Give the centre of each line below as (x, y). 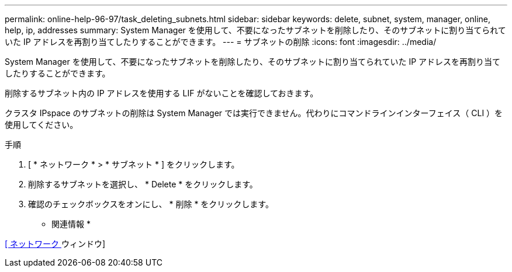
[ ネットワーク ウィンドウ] (55, 244)
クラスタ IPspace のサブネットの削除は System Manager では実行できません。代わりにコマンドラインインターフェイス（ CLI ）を (254, 113)
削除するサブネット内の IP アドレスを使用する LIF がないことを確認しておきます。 (162, 93)
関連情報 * (71, 224)
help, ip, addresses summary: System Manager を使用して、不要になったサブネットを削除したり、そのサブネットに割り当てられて (255, 30)
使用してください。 (41, 125)
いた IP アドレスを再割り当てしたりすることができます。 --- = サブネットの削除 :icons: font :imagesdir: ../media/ (221, 42)
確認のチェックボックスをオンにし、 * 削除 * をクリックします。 (151, 204)
